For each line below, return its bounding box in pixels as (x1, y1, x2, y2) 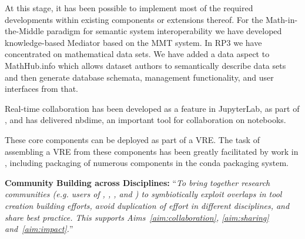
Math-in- (266, 13, 298, 25)
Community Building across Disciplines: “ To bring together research (5, 176, 270, 188)
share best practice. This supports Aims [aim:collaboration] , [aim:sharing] (5, 211, 269, 223)
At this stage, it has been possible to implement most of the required (5, 2, 253, 14)
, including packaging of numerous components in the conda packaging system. (5, 157, 289, 169)
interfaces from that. (5, 82, 78, 95)
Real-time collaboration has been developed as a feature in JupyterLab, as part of (5, 102, 300, 114)
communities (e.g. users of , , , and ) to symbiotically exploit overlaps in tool (5, 188, 282, 200)
